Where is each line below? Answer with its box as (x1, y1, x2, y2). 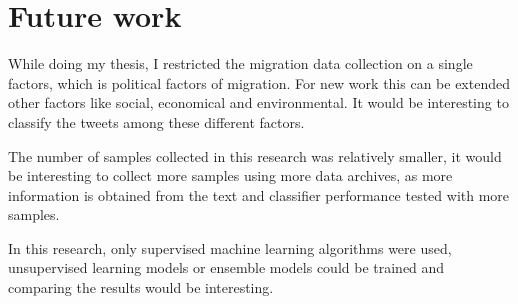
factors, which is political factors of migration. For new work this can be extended (8, 72, 510, 93)
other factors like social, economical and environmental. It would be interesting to (8, 92, 509, 113)
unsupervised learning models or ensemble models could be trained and (8, 257, 445, 278)
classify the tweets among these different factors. (8, 111, 305, 132)
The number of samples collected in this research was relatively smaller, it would (8, 145, 502, 166)
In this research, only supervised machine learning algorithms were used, (8, 237, 452, 258)
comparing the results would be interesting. (8, 277, 274, 298)
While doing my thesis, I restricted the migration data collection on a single (8, 53, 473, 74)
